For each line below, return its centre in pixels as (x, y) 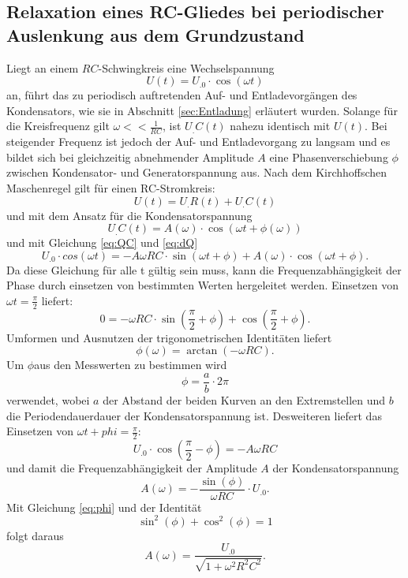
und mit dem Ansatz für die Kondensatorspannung (129, 215)
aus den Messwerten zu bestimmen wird (131, 365)
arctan (202, 351)
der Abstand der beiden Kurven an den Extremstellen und (244, 400)
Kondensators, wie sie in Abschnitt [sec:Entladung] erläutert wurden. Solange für (202, 110)
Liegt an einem (43, 67)
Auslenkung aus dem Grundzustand (155, 34)
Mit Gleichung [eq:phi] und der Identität (104, 507)
